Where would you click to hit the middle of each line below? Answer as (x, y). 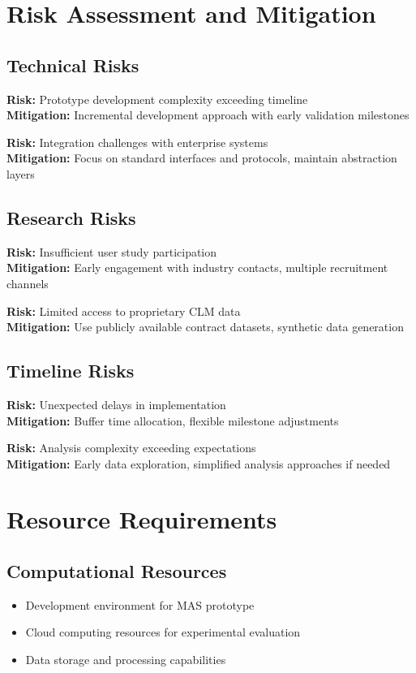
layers (21, 173)
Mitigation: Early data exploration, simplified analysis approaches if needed (199, 463)
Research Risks (71, 217)
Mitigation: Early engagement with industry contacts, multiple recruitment (197, 267)
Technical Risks (73, 65)
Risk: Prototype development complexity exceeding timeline (157, 99)
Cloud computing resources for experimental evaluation (163, 632)
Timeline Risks (71, 371)
